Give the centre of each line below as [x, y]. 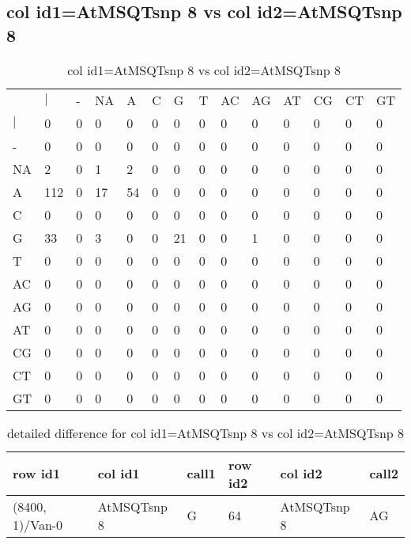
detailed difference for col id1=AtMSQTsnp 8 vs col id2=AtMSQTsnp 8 [205, 433]
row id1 [37, 474]
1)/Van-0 [38, 524]
